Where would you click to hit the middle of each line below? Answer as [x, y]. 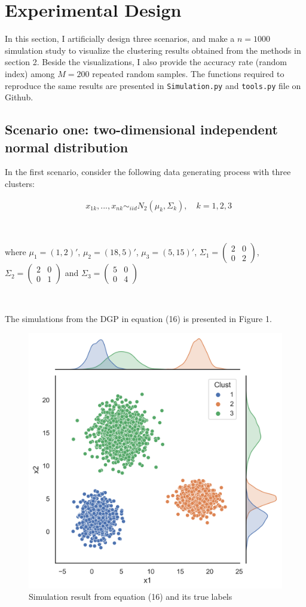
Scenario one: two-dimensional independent [141, 129]
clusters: [20, 183]
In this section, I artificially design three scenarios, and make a [120, 39]
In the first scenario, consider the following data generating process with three [148, 172]
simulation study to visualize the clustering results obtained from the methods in [153, 50]
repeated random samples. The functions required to [188, 73]
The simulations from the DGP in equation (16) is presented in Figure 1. [138, 318]
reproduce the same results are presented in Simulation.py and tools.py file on [153, 85]
